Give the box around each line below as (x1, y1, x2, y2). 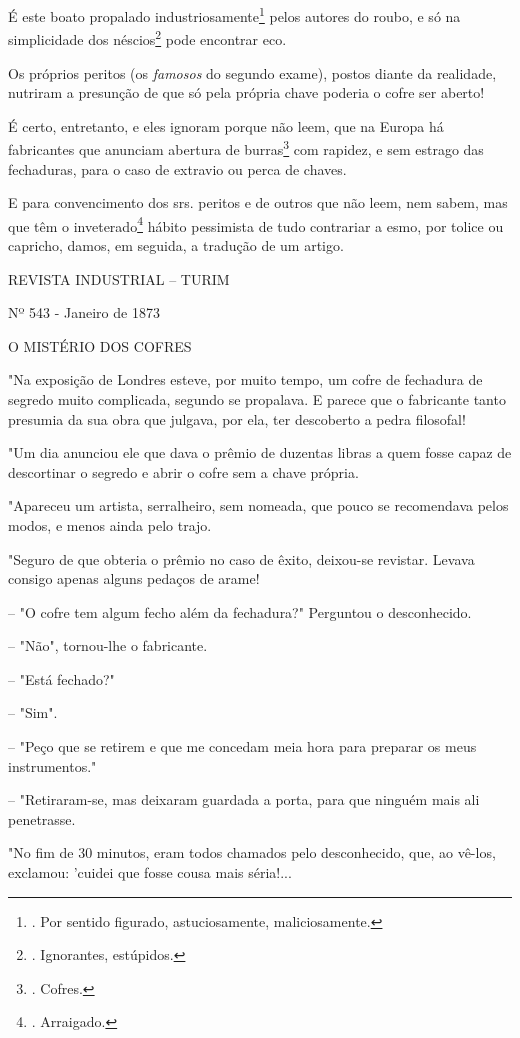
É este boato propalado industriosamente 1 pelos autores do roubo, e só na (8, 3, 461, 26)
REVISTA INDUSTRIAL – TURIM (8, 268, 230, 289)
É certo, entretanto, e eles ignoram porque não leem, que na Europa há (8, 115, 444, 136)
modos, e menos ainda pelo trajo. (8, 514, 212, 535)
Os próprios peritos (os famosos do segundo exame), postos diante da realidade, (8, 62, 497, 83)
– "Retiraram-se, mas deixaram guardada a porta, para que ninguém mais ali (8, 789, 480, 810)
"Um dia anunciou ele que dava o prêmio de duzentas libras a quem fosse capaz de (8, 442, 512, 463)
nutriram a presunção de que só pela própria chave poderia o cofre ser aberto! (8, 82, 485, 103)
